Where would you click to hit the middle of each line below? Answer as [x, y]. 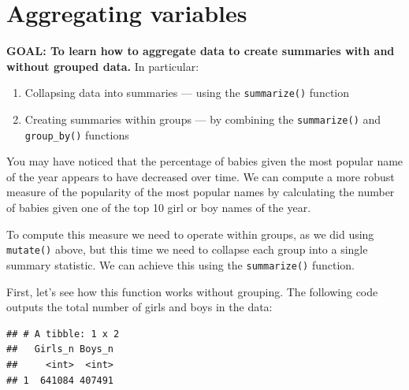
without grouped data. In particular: [103, 66]
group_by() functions [77, 134]
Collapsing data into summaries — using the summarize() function [187, 93]
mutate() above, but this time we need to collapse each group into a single [187, 249]
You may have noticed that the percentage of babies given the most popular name [205, 161]
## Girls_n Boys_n [60, 349]
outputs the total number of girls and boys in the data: [139, 307]
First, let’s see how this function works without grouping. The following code [192, 291]
